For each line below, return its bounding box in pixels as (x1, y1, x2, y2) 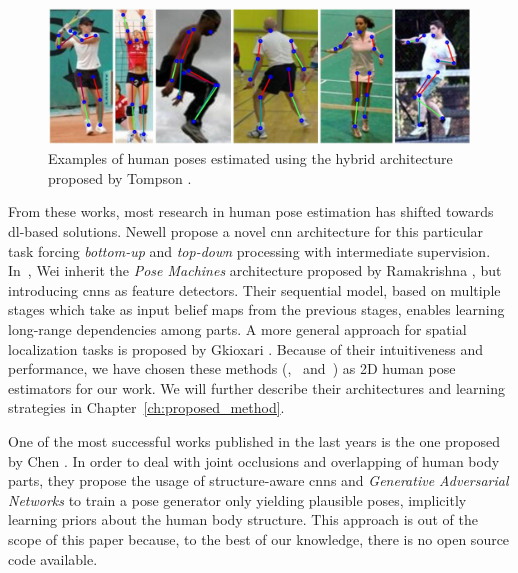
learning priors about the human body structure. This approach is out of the (8, 509, 478, 530)
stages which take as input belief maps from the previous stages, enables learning (8, 299, 505, 320)
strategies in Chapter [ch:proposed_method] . (8, 397, 285, 418)
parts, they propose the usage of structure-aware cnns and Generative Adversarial (8, 470, 509, 491)
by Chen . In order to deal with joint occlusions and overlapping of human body (8, 450, 500, 471)
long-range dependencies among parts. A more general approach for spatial (8, 318, 467, 339)
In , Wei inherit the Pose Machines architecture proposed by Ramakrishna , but (8, 260, 502, 281)
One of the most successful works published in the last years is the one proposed (8, 430, 501, 451)
